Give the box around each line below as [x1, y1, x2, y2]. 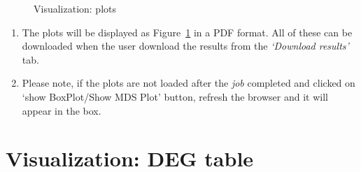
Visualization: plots [34, 1, 117, 15]
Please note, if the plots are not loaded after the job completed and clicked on [22, 76, 355, 90]
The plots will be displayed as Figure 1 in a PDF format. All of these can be [22, 24, 353, 39]
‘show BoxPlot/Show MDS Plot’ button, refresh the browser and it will [22, 89, 328, 103]
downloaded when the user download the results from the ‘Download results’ [22, 38, 349, 53]
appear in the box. [22, 103, 101, 117]
